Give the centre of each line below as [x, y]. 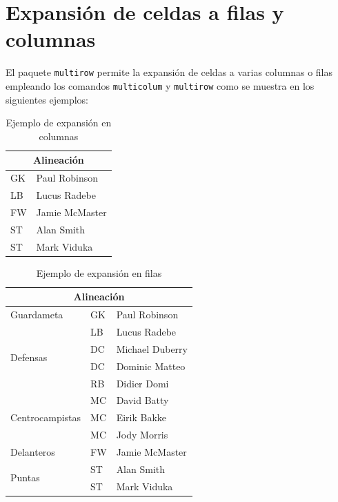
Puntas [25, 477]
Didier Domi [142, 383]
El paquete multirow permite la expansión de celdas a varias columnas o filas [169, 72]
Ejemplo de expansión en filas [99, 272]
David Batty [142, 400]
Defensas [29, 357]
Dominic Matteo [151, 366]
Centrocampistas [46, 417]
